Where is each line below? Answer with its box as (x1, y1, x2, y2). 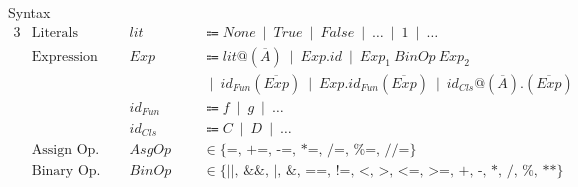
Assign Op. (31, 142, 100, 157)
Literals (31, 25, 78, 40)
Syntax (8, 2, 51, 22)
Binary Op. (31, 163, 101, 178)
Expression (31, 49, 98, 64)
